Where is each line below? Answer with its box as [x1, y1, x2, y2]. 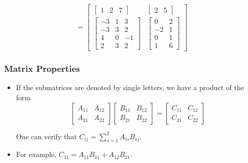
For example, [16, 149, 56, 159]
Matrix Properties [4, 62, 80, 75]
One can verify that [16, 131, 77, 141]
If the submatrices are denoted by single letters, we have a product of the [16, 82, 244, 93]
